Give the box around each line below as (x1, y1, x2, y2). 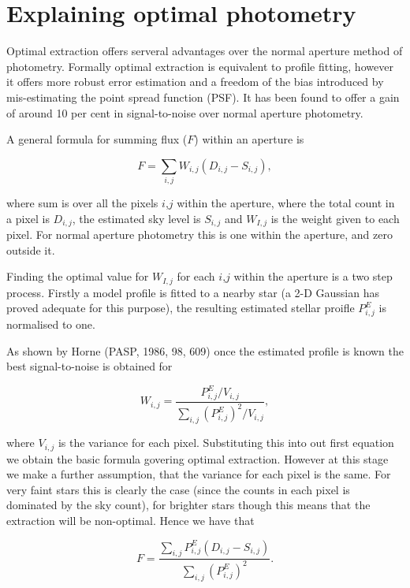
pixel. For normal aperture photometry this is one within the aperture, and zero (6, 226, 393, 243)
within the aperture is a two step (233, 268, 393, 285)
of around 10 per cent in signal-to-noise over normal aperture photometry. (6, 104, 363, 121)
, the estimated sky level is (72, 210, 201, 226)
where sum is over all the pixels (6, 195, 158, 211)
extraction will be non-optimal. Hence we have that (6, 512, 255, 529)
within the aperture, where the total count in (177, 195, 395, 211)
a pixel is (6, 210, 50, 226)
